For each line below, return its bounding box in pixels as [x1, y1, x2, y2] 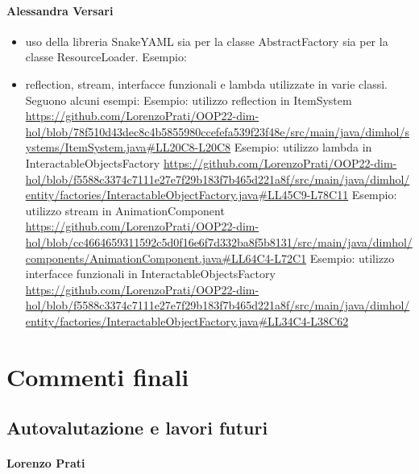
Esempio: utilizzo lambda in [234, 139, 372, 156]
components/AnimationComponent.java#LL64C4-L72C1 [25, 249, 307, 266]
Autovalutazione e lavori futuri [6, 415, 268, 440]
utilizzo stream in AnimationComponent [25, 202, 225, 218]
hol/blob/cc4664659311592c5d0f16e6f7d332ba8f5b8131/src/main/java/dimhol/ [25, 233, 413, 250]
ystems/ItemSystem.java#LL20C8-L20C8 [25, 139, 231, 156]
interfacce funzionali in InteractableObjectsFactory [25, 265, 276, 282]
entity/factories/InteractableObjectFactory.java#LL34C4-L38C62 [25, 312, 349, 329]
